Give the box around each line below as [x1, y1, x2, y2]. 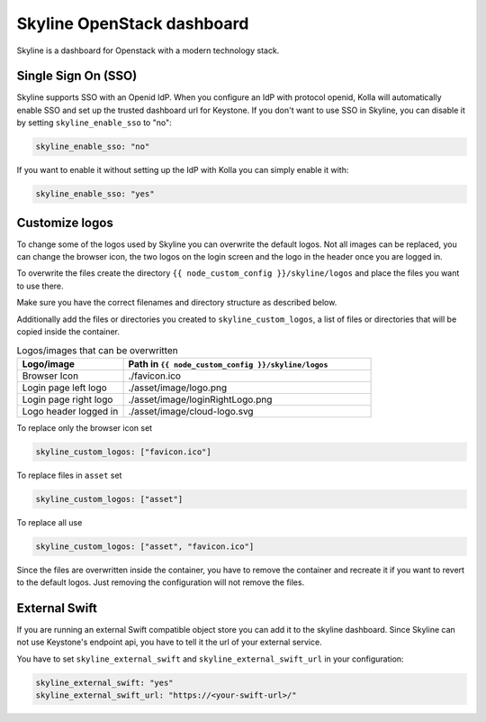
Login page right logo [22, 393, 113, 406]
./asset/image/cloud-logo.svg [128, 405, 254, 417]
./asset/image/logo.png [128, 381, 228, 394]
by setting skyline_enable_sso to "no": [16, 117, 172, 128]
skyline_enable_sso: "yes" [35, 189, 155, 199]
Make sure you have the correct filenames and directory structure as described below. [16, 297, 337, 308]
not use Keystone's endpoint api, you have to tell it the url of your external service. [16, 636, 323, 648]
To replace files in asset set [16, 470, 122, 480]
